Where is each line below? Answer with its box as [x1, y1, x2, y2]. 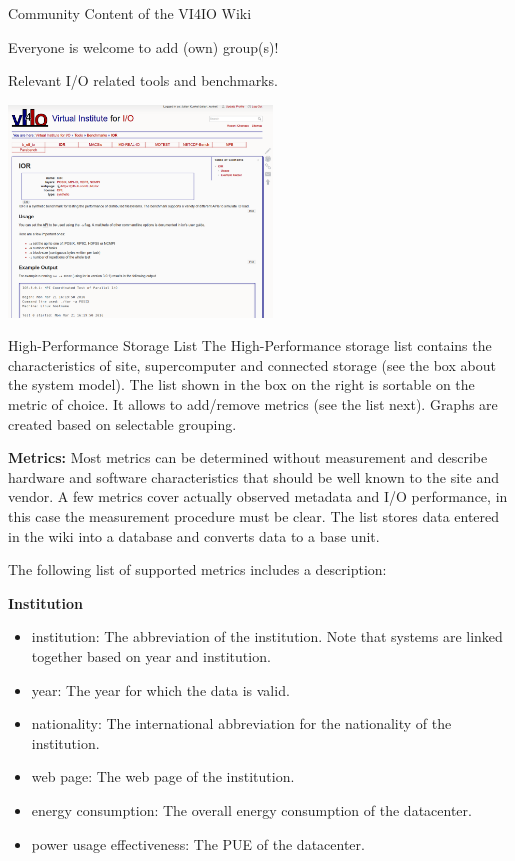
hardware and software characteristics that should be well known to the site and [8, 466, 499, 487]
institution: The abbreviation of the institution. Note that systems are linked [31, 626, 503, 647]
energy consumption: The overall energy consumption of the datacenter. [31, 799, 472, 820]
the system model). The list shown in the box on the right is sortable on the [8, 374, 475, 395]
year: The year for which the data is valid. [31, 679, 290, 700]
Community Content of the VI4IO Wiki [8, 3, 252, 23]
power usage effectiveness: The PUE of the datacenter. [31, 833, 365, 854]
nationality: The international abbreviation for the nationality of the [31, 713, 452, 734]
